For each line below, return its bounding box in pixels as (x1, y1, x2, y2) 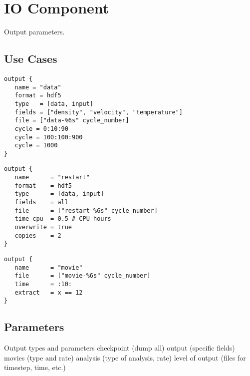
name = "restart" (14, 174, 90, 181)
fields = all (14, 199, 68, 206)
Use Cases (4, 51, 57, 66)
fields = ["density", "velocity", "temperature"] (14, 108, 183, 116)
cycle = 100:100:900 (14, 133, 83, 141)
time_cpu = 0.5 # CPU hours (14, 215, 111, 223)
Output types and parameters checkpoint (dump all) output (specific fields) (4, 343, 235, 353)
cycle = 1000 (14, 142, 58, 149)
